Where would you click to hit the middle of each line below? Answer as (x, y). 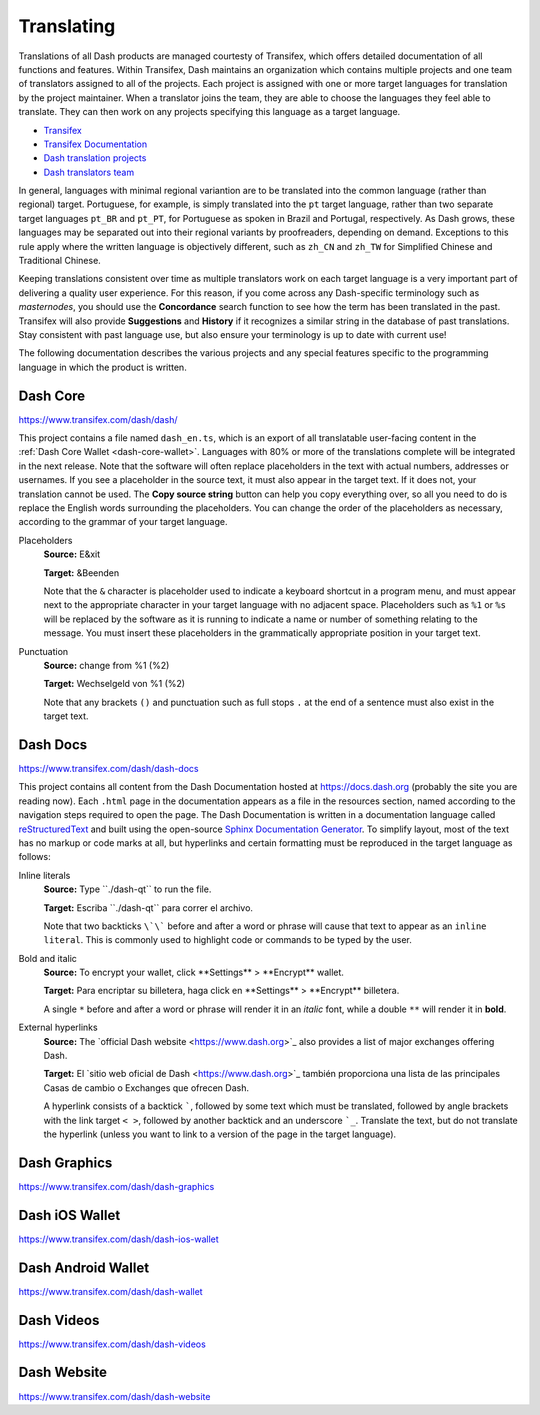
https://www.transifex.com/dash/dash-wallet (111, 1291)
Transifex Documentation (95, 144)
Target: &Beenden (81, 572)
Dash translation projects (95, 158)
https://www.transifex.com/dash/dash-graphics (116, 1186)
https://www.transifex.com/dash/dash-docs (108, 768)
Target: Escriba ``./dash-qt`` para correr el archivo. (148, 907)
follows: (34, 857)
